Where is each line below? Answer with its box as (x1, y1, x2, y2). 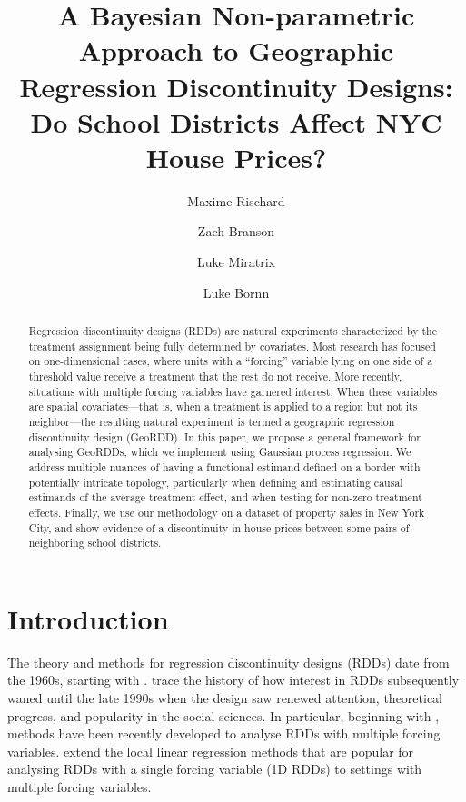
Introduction (7, 599, 169, 637)
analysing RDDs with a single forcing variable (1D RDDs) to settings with (7, 759, 422, 778)
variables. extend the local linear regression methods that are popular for (7, 741, 414, 760)
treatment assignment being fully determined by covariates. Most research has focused (28, 338, 436, 353)
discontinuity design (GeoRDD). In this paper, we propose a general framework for (28, 429, 421, 444)
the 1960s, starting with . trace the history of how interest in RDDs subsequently (7, 670, 460, 689)
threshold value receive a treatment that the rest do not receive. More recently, (28, 369, 402, 384)
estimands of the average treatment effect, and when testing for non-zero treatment (28, 490, 422, 505)
